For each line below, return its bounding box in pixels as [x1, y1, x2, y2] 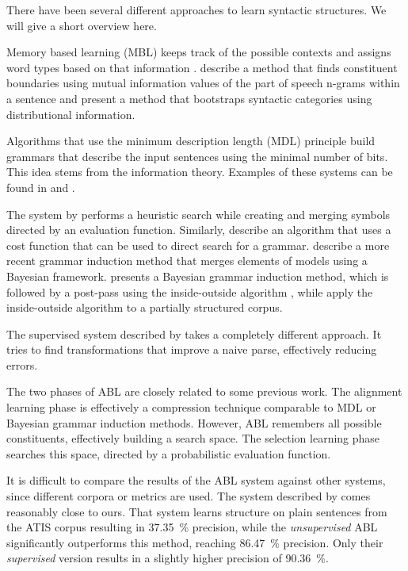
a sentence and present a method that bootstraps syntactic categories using [6, 90, 372, 106]
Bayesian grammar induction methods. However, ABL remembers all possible [6, 414, 382, 431]
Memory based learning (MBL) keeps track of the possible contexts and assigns [6, 44, 391, 60]
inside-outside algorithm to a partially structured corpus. [6, 299, 283, 316]
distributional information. [6, 105, 135, 122]
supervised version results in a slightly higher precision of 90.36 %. [6, 550, 329, 566]
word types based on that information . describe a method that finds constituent [6, 59, 398, 75]
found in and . [6, 178, 75, 195]
